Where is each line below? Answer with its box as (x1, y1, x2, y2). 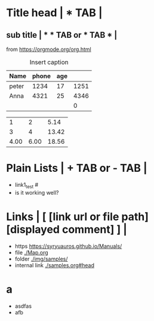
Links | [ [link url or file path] (6, 210, 149, 223)
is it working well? (14, 189, 59, 196)
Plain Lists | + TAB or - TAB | (6, 162, 147, 175)
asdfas (14, 302, 32, 310)
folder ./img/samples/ (14, 255, 68, 262)
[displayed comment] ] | (6, 222, 127, 236)
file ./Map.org (14, 249, 49, 256)
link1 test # (14, 181, 39, 190)
